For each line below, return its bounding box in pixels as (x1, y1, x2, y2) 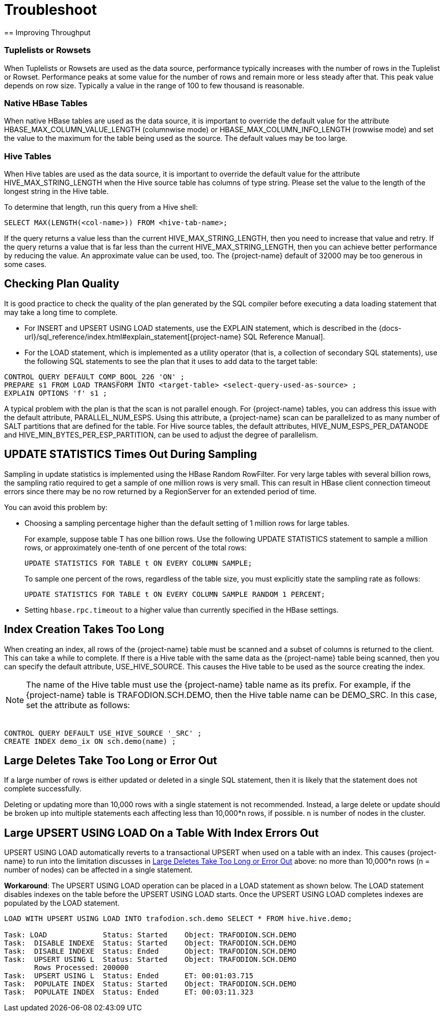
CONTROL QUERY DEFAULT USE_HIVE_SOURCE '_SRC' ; (4, 729, 202, 737)
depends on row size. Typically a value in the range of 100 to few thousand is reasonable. (4, 81, 304, 90)
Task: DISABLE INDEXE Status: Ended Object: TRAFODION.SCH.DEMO (4, 947, 297, 956)
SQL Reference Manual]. (243, 332, 325, 341)
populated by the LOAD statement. (4, 899, 120, 908)
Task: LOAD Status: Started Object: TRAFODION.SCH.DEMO (4, 931, 297, 939)
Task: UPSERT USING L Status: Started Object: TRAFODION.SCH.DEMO (4, 955, 297, 964)
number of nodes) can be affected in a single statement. (4, 865, 193, 875)
